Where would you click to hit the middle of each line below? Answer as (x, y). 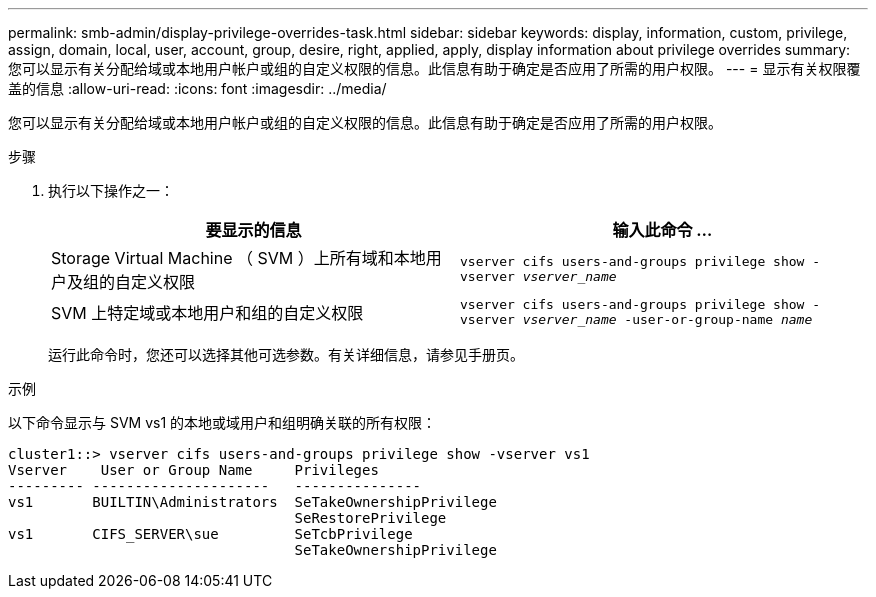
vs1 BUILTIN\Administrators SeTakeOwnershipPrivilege (252, 502)
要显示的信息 (253, 230)
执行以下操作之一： (111, 190)
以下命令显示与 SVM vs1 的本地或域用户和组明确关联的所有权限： (222, 422)
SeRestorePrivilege (370, 518)
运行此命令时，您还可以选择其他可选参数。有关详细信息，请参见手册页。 (286, 354)
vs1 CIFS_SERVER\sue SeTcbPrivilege (210, 534)
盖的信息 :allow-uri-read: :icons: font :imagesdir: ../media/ (197, 88)
